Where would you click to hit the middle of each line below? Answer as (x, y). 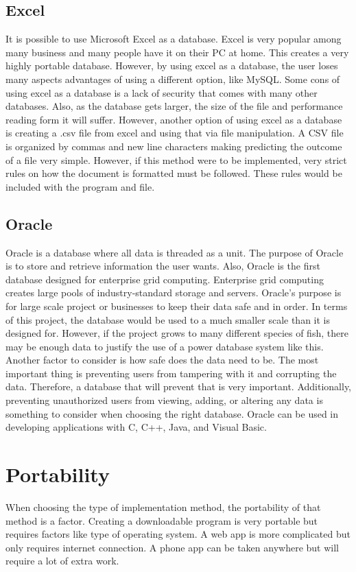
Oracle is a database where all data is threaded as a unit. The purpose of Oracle (175, 252)
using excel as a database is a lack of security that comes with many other (162, 92)
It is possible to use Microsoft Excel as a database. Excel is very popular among (174, 39)
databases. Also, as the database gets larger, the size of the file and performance (174, 106)
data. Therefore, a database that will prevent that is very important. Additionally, (179, 386)
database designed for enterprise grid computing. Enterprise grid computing (165, 279)
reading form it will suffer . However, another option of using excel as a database (174, 119)
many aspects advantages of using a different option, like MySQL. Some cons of (173, 79)
